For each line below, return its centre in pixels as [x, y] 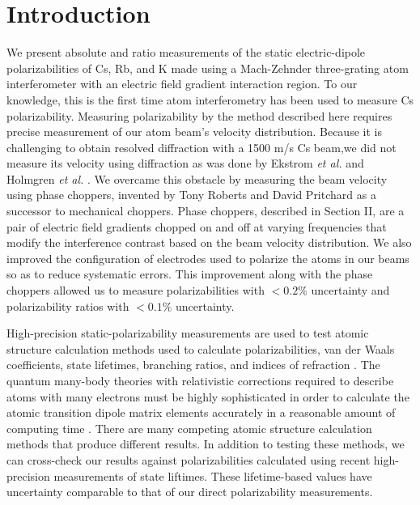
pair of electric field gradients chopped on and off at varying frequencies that [197, 226]
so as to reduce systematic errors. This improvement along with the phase [190, 274]
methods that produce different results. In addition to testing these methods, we [206, 444]
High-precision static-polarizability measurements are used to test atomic [188, 333]
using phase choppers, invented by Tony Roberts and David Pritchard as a [191, 195]
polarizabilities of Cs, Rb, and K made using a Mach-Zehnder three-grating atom [208, 68]
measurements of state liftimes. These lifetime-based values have [213, 475]
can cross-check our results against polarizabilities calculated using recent [189, 459]
